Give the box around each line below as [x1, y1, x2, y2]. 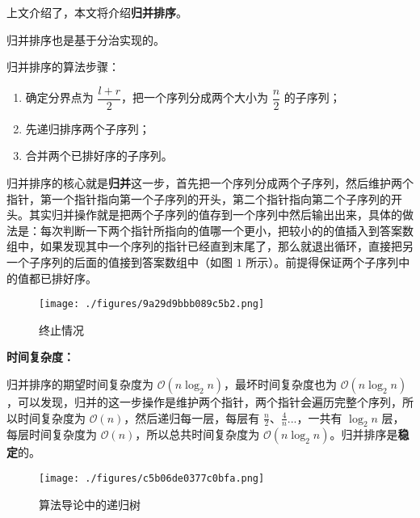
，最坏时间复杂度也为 [224, 376, 338, 393]
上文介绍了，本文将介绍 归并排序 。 [6, 4, 187, 20]
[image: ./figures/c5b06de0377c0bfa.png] [39, 473, 265, 485]
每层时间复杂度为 [6, 426, 97, 443]
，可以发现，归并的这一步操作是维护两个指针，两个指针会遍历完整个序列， [6, 394, 402, 411]
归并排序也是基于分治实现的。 [6, 31, 165, 48]
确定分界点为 [25, 89, 94, 106]
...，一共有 [287, 409, 342, 426]
